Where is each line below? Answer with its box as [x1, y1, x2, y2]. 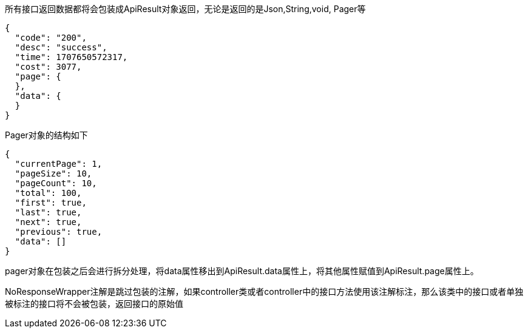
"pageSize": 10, [15, 169, 92, 178]
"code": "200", [15, 33, 87, 42]
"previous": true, [15, 227, 103, 237]
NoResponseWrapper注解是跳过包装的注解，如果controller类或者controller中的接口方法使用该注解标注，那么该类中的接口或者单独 [5, 286, 524, 297]
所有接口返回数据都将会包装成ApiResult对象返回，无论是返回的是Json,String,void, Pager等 [5, 4, 366, 14]
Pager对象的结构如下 [5, 130, 88, 140]
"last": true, [15, 207, 82, 217]
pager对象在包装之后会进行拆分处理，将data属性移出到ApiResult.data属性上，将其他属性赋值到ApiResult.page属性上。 [5, 266, 479, 276]
